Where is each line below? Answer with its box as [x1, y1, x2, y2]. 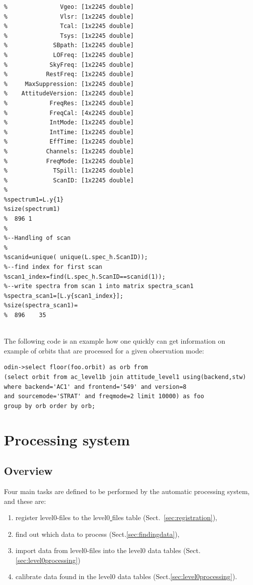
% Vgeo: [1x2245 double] [4, 3, 134, 10]
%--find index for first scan [4, 263, 102, 271]
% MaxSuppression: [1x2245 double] [4, 80, 134, 88]
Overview [4, 463, 53, 478]
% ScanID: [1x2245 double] [4, 176, 134, 184]
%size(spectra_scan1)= [4, 302, 78, 309]
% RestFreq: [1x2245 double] [4, 71, 134, 78]
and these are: [4, 496, 46, 506]
